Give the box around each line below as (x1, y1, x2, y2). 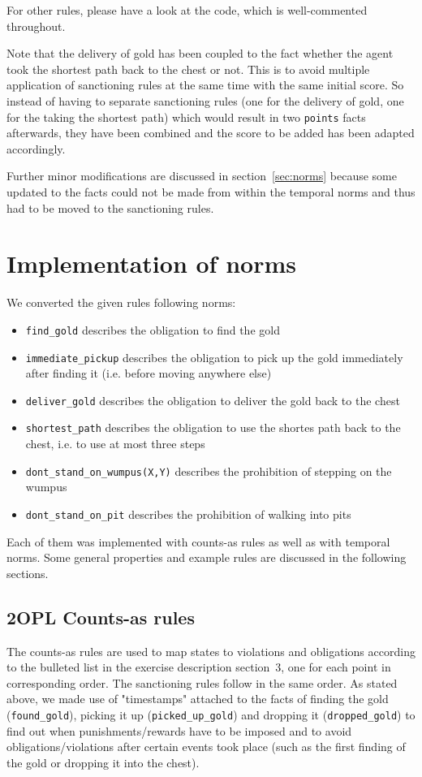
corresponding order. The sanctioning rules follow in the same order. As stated (6, 674, 398, 691)
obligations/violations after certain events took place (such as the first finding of (6, 738, 406, 755)
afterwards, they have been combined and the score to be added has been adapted (6, 124, 415, 141)
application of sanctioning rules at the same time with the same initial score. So (6, 76, 404, 93)
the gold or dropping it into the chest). (6, 753, 200, 771)
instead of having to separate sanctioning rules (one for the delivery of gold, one (6, 92, 404, 109)
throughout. (6, 17, 66, 34)
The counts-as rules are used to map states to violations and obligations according (6, 642, 416, 659)
